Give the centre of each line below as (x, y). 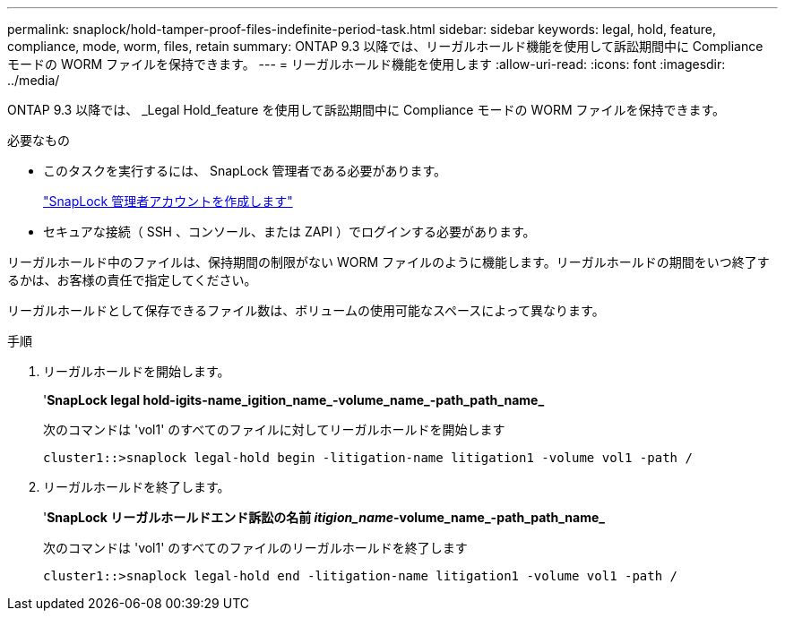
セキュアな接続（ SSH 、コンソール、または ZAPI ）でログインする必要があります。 (289, 232)
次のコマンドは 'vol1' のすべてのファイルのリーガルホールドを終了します (255, 548)
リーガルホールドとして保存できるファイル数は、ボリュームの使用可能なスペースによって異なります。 (306, 310)
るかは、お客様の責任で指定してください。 (132, 280)
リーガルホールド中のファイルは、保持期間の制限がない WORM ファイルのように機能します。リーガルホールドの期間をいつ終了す (388, 262)
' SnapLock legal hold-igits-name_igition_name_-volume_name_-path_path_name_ (294, 400)
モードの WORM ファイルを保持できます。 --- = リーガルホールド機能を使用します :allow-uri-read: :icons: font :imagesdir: (367, 64)
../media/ (34, 80)
